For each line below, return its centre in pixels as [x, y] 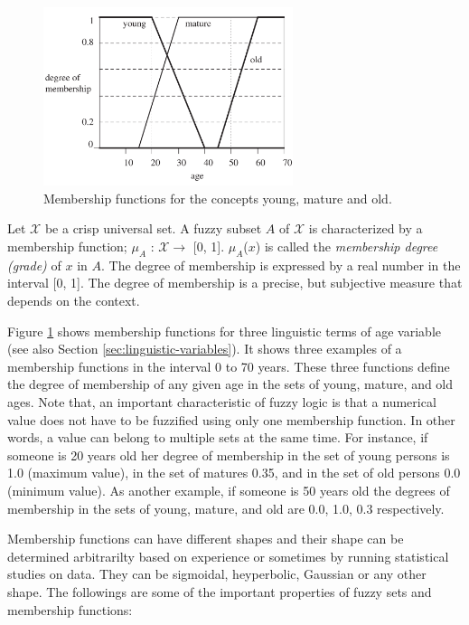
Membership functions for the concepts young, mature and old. [218, 198]
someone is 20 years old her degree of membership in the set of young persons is [229, 455]
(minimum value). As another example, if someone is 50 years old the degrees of [229, 490]
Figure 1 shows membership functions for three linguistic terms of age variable [224, 331]
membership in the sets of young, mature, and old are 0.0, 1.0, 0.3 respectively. [226, 508]
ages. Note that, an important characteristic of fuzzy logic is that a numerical [222, 402]
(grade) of [34, 265]
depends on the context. [74, 301]
